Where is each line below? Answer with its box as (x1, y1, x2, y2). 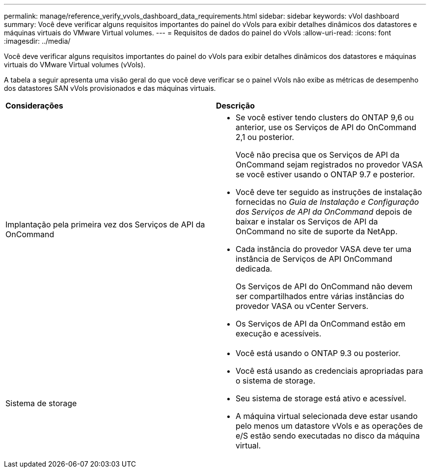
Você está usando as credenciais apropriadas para (236, 366, 423, 376)
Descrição (216, 101, 255, 111)
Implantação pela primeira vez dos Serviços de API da (5, 220, 205, 229)
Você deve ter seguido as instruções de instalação (236, 187, 422, 197)
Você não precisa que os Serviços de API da (236, 150, 400, 160)
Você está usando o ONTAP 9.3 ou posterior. (236, 348, 401, 358)
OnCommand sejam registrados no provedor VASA (236, 160, 423, 169)
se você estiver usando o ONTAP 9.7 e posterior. (236, 169, 415, 179)
